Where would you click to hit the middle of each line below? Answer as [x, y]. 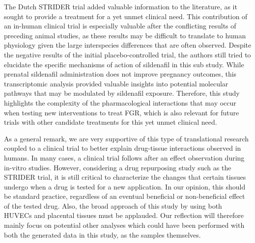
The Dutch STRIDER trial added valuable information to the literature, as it [121, 6]
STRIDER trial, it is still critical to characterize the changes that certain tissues [125, 177]
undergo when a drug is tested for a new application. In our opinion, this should [125, 186]
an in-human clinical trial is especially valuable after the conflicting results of [120, 26]
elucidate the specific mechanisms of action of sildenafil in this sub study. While [124, 64]
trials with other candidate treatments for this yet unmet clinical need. [111, 122]
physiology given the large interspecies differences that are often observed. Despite [128, 45]
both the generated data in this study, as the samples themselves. [102, 234]
